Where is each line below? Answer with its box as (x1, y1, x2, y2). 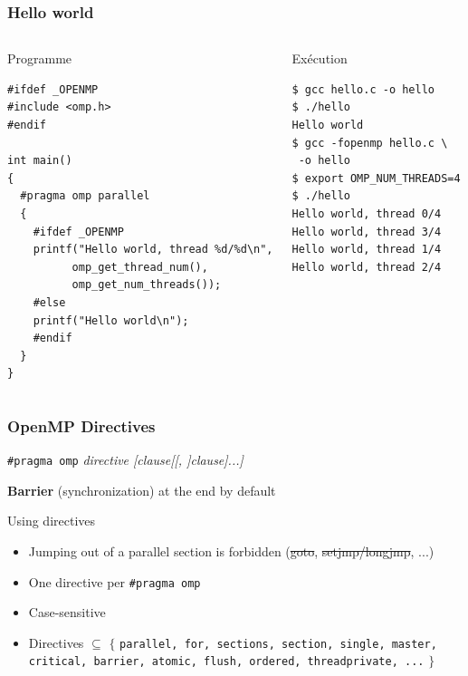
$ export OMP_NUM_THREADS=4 (291, 171, 461, 185)
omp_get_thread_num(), (72, 260, 208, 274)
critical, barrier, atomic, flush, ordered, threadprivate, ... (28, 655, 425, 669)
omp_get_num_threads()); (72, 278, 222, 292)
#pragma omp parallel (20, 189, 150, 203)
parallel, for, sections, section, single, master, (119, 637, 437, 651)
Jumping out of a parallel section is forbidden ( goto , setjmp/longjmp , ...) (28, 541, 435, 560)
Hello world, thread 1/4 (291, 243, 442, 256)
